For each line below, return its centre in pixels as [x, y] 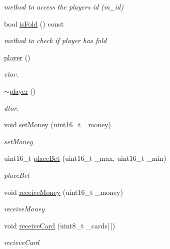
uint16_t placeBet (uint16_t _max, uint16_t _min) [85, 158]
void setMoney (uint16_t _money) [57, 124]
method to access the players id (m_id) [64, 7]
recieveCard [22, 242]
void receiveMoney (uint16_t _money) [64, 192]
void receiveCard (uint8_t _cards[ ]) [60, 225]
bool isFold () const [34, 23]
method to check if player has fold [55, 40]
